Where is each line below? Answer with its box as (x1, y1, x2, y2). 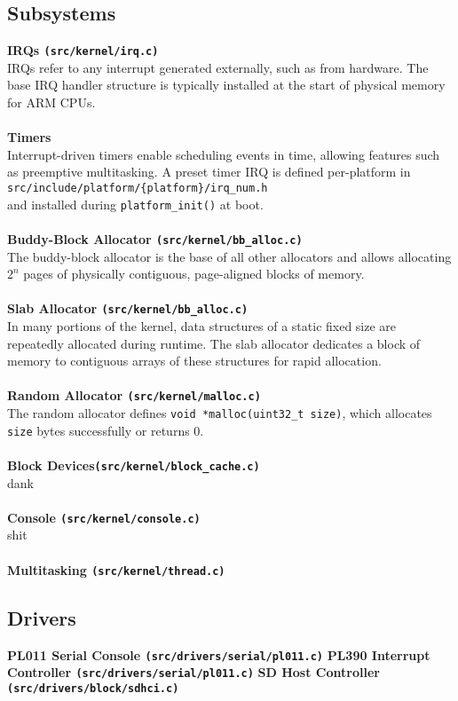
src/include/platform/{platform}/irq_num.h (7, 182, 268, 195)
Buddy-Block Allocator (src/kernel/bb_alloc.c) (7, 229, 303, 248)
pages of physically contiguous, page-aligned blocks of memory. (23, 264, 365, 283)
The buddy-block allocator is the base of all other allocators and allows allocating (7, 247, 452, 265)
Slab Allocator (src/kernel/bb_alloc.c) (7, 299, 249, 318)
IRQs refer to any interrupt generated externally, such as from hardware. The (7, 58, 429, 76)
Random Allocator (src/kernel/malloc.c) (7, 386, 261, 405)
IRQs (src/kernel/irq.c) (7, 41, 159, 59)
